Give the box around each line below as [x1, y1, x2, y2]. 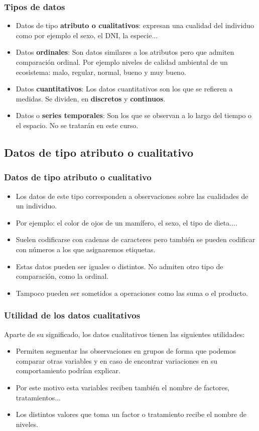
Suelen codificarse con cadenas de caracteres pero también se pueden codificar [16, 234, 255, 245]
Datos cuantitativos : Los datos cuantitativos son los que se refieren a [16, 83, 233, 94]
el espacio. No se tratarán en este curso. [16, 120, 139, 130]
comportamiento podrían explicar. [16, 365, 121, 376]
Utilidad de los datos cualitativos [4, 309, 141, 321]
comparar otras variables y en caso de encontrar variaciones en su [16, 355, 217, 366]
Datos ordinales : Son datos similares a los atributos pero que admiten [16, 47, 234, 57]
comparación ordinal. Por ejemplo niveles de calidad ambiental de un [16, 57, 228, 67]
